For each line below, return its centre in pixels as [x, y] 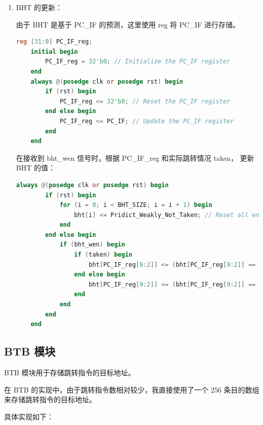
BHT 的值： [35, 168]
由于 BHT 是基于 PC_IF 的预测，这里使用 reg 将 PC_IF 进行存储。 [128, 24]
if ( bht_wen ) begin [92, 245]
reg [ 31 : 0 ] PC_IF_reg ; [54, 42]
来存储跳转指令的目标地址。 [50, 399]
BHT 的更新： [39, 7]
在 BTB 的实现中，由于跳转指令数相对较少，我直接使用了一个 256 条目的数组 [132, 389]
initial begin [54, 51]
